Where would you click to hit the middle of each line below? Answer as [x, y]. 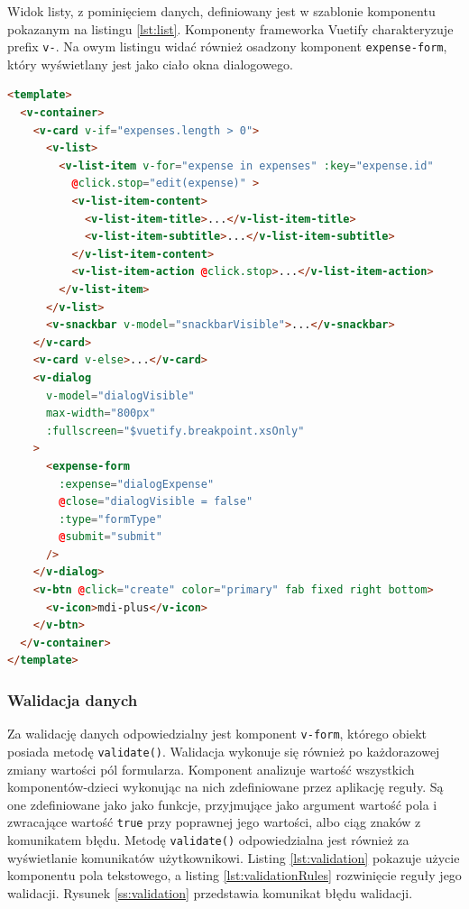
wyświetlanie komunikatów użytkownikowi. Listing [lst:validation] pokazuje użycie [234, 857]
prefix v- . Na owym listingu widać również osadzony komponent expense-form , [227, 46]
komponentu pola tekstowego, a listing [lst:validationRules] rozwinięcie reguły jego [234, 875]
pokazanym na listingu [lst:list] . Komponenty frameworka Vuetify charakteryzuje [230, 28]
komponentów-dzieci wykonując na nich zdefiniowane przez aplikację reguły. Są [225, 787]
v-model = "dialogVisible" [120, 395]
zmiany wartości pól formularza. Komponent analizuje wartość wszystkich [211, 769]
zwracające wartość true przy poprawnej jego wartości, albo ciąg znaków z [214, 822]
